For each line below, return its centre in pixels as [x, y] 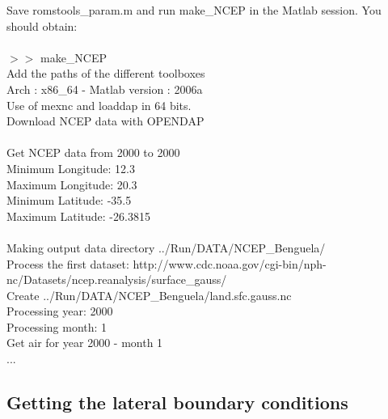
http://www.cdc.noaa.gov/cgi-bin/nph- [230, 263]
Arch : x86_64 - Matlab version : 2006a [105, 89]
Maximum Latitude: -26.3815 [78, 216]
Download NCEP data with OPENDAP [105, 121]
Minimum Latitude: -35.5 [69, 200]
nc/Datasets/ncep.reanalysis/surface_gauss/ [117, 279]
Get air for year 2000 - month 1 [85, 343]
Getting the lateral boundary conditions [177, 402]
